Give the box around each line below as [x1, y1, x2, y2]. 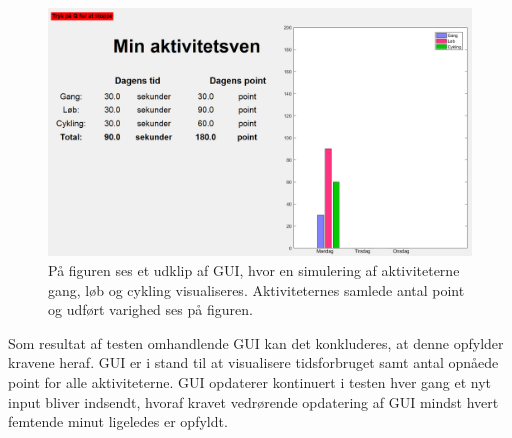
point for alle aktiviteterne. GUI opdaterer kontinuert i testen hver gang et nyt [8, 372, 492, 392]
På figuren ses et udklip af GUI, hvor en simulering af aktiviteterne [48, 260, 460, 281]
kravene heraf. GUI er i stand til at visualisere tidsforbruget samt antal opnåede [8, 352, 499, 373]
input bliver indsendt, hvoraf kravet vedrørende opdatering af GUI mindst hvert [8, 391, 499, 412]
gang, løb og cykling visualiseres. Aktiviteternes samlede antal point [48, 279, 465, 300]
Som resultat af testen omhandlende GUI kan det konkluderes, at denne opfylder [8, 332, 504, 353]
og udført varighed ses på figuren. [48, 299, 253, 320]
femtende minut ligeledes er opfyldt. [8, 411, 228, 432]
